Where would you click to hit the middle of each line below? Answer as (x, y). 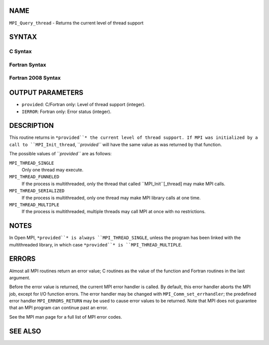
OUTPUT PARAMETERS (46, 93)
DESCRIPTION (32, 126)
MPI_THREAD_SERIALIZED (37, 191)
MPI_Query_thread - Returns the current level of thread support (76, 23)
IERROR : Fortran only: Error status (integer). (67, 112)
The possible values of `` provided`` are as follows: (61, 154)
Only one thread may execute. (53, 170)
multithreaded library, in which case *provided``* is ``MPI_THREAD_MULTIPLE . (96, 244)
